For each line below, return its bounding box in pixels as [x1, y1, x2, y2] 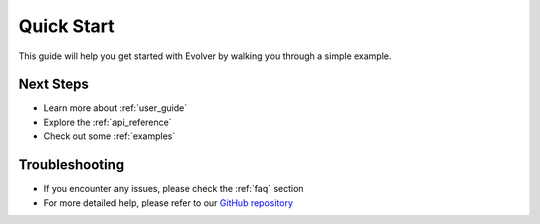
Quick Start [18, 15, 115, 37]
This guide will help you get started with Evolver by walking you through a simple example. [18, 50, 392, 62]
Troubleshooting [18, 156, 125, 174]
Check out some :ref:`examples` [43, 130, 176, 142]
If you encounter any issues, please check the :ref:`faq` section [43, 183, 304, 195]
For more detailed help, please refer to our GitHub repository [43, 196, 294, 209]
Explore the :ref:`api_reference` [43, 116, 172, 128]
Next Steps [18, 76, 89, 93]
